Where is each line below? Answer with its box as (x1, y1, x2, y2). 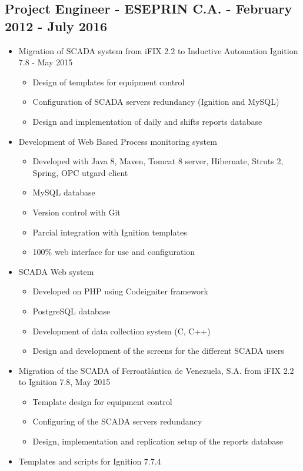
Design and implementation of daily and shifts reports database (32, 115, 262, 127)
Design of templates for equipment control (32, 75, 185, 88)
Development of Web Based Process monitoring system (18, 135, 217, 147)
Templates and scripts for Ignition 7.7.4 (18, 455, 161, 467)
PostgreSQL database (32, 304, 111, 317)
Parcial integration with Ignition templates (32, 225, 187, 238)
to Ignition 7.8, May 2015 (18, 376, 111, 388)
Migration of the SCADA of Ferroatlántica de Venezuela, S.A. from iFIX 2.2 (18, 364, 294, 376)
